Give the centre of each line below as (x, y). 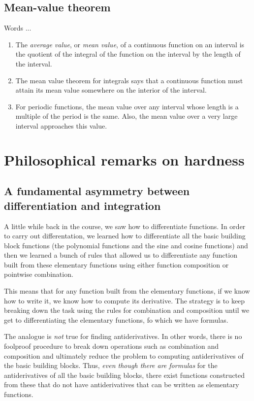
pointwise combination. (39, 274)
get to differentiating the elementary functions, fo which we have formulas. (116, 319)
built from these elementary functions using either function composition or (116, 264)
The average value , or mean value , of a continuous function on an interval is (130, 44)
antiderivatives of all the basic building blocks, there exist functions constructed (125, 375)
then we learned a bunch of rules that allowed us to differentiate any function (121, 255)
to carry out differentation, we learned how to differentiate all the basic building (125, 236)
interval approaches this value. (61, 125)
